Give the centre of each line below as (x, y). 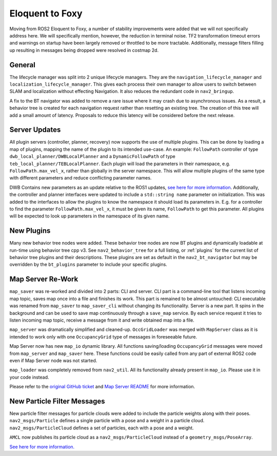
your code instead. (29, 377)
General (23, 65)
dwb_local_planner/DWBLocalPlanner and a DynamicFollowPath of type (92, 156)
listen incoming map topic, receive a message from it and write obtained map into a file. (102, 320)
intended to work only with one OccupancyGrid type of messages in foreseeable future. (103, 336)
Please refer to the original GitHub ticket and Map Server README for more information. (102, 387)
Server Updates (35, 130)
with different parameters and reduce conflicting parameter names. (81, 178)
